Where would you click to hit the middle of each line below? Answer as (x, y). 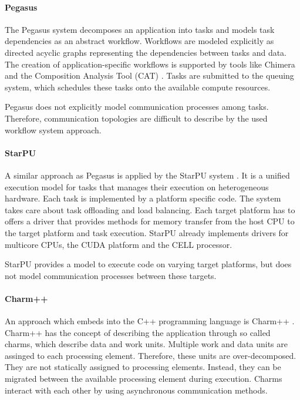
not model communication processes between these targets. (111, 275)
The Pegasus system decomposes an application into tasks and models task (140, 29)
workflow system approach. (53, 130)
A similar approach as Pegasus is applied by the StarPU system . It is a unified (147, 175)
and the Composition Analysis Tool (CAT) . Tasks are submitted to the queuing (149, 75)
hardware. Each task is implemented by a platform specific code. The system (143, 198)
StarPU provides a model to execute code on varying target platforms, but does (148, 264)
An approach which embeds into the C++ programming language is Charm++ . (150, 321)
